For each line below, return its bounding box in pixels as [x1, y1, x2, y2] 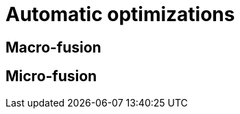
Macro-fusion [5, 38, 101, 56]
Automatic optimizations [5, 3, 235, 26]
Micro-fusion [5, 68, 97, 85]
